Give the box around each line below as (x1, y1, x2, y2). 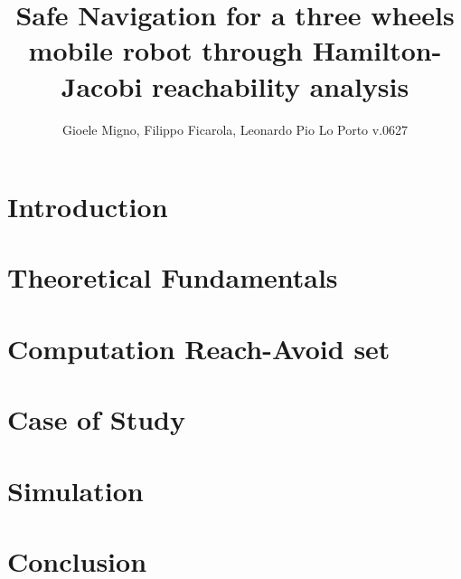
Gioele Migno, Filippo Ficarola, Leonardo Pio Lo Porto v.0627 (61, 119, 409, 138)
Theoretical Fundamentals (7, 259, 338, 296)
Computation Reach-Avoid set (7, 329, 390, 366)
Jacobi (61, 67, 143, 104)
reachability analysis (152, 67, 409, 104)
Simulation (7, 471, 144, 508)
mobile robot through (28, 32, 303, 69)
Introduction (7, 188, 168, 225)
